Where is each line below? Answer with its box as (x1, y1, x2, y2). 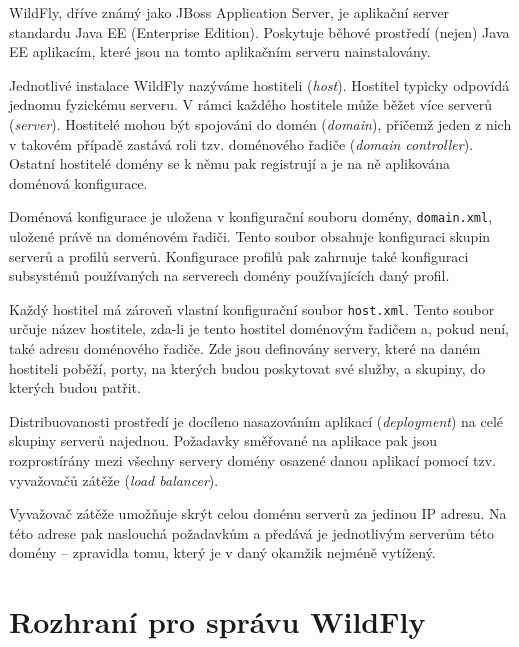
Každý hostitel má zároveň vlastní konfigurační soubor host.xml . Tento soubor (9, 298, 495, 319)
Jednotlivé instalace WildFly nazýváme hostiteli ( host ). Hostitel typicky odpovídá (9, 74, 510, 95)
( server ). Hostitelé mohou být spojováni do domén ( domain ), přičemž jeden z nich (9, 113, 512, 134)
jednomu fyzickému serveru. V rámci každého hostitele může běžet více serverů (9, 94, 492, 115)
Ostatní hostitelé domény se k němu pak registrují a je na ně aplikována (9, 153, 450, 174)
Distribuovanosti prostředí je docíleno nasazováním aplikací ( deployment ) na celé (9, 410, 504, 431)
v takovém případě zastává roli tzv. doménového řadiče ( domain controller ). (9, 133, 474, 154)
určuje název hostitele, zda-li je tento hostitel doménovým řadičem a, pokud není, (9, 318, 509, 339)
